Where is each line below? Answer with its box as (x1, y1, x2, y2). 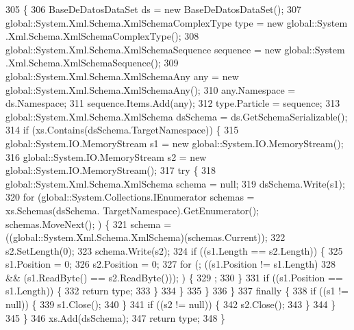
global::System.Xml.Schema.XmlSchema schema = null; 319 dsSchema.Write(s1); (5, 176, 345, 190)
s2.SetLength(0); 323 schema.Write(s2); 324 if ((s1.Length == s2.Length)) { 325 (5, 243, 343, 257)
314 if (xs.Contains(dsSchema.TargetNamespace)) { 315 (5, 123, 239, 137)
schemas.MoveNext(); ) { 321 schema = (5, 216, 172, 231)
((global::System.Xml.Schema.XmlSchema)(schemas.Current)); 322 (5, 230, 286, 244)
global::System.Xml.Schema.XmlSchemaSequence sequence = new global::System (5, 42, 345, 56)
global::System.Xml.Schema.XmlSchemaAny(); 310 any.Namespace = (5, 82, 296, 97)
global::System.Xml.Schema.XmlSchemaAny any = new (5, 68, 239, 83)
